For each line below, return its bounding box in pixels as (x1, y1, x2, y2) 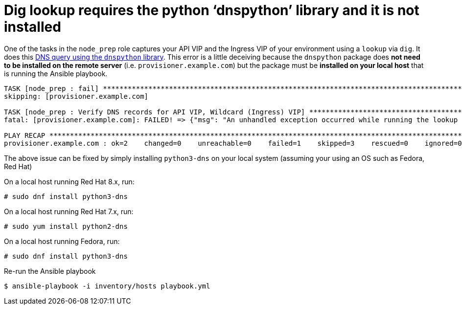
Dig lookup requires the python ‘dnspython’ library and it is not (4, 2, 419, 19)
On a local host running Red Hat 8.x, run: (4, 177, 135, 186)
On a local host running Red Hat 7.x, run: (4, 207, 134, 216)
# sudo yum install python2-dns (4, 222, 128, 230)
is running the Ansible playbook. (4, 69, 108, 78)
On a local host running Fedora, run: (4, 237, 120, 245)
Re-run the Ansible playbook (4, 266, 96, 275)
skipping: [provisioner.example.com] (4, 92, 149, 100)
